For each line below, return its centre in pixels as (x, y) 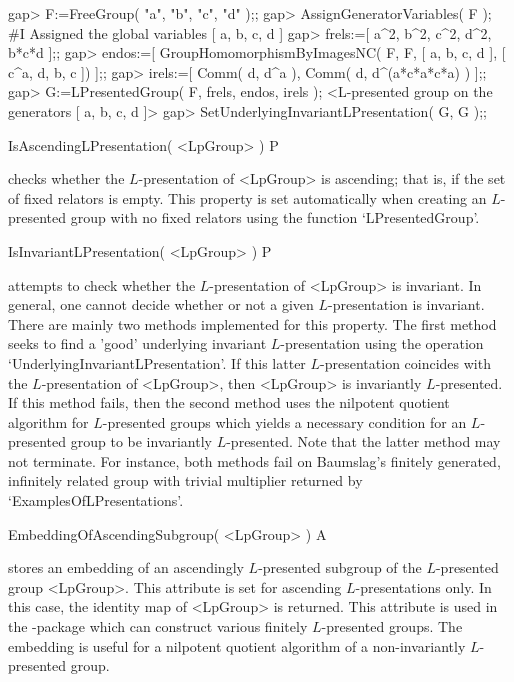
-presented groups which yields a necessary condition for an (284, 421)
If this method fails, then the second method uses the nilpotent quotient (229, 402)
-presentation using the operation (382, 343)
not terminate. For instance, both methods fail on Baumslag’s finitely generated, (254, 460)
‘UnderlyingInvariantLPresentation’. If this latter (157, 362)
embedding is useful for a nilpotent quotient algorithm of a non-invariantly (237, 645)
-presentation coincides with (405, 362)
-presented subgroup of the (340, 567)
